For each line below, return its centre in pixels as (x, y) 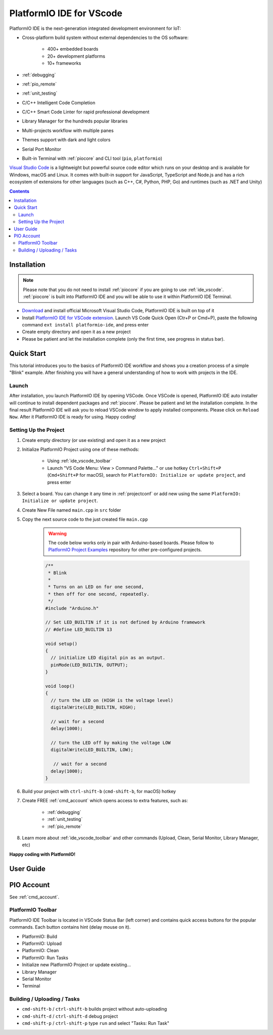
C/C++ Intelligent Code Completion (59, 102)
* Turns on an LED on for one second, (96, 587)
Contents (19, 191)
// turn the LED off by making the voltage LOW (111, 743)
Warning (57, 533)
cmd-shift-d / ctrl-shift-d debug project (70, 1016)
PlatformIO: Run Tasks (45, 958)
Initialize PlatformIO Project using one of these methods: (81, 449)
